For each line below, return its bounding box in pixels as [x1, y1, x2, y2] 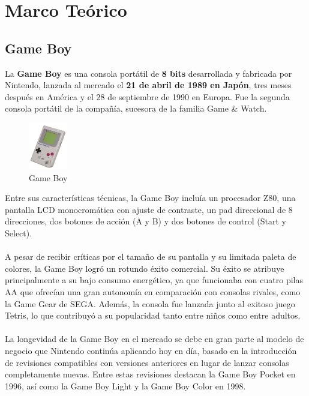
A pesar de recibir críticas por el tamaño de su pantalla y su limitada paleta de [5, 250, 296, 263]
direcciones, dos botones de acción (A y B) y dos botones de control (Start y [5, 215, 286, 227]
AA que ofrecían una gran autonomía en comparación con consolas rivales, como [5, 285, 301, 298]
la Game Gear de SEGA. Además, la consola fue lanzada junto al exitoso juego [5, 297, 295, 310]
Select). [5, 226, 32, 239]
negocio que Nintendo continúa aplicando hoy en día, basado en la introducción [5, 344, 297, 356]
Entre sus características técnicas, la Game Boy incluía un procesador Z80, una [5, 191, 296, 204]
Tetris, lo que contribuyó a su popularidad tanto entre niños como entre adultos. [5, 309, 301, 322]
